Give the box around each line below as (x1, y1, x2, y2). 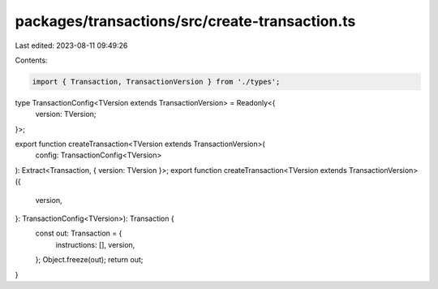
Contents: (15, 55, 48, 65)
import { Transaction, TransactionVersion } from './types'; (32, 77, 281, 86)
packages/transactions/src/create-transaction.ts (15, 12, 356, 30)
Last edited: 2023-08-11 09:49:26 (15, 41, 128, 50)
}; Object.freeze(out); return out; (35, 255, 144, 265)
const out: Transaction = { (35, 228, 122, 239)
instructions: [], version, (55, 239, 135, 249)
